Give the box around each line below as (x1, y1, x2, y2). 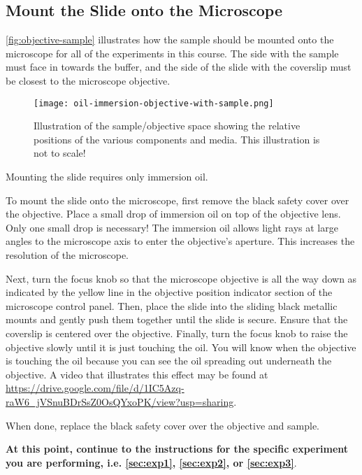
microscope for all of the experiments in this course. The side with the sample (6, 45, 339, 60)
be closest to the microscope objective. (6, 73, 171, 87)
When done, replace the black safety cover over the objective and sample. (6, 418, 320, 432)
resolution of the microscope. (6, 247, 129, 262)
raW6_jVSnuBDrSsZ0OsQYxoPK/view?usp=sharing (6, 394, 234, 409)
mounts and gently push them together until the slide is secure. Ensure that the (6, 312, 348, 327)
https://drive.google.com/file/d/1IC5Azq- (6, 381, 184, 395)
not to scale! (34, 146, 86, 160)
